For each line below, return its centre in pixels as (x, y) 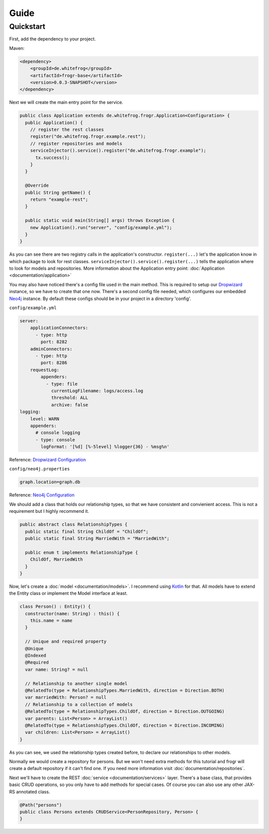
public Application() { (54, 123)
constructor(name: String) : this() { (72, 614)
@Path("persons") (41, 805)
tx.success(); (53, 158)
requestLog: (45, 370)
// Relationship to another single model (76, 683)
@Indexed (36, 655)
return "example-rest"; (59, 199)
